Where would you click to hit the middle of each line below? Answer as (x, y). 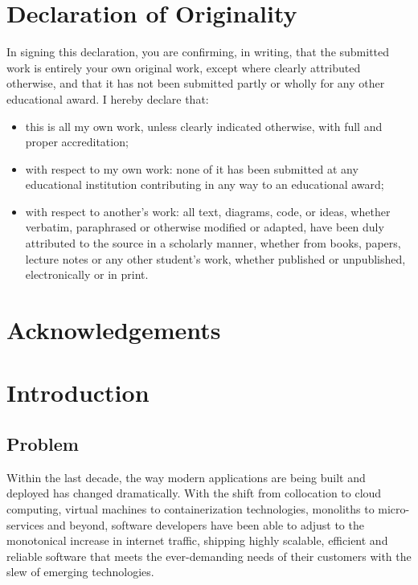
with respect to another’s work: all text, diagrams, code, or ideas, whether (208, 211)
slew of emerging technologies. (80, 572)
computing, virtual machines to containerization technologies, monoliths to (191, 508)
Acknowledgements (114, 330)
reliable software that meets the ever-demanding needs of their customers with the (209, 556)
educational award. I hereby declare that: (108, 98)
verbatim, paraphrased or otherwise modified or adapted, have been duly (205, 227)
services (25, 524)
